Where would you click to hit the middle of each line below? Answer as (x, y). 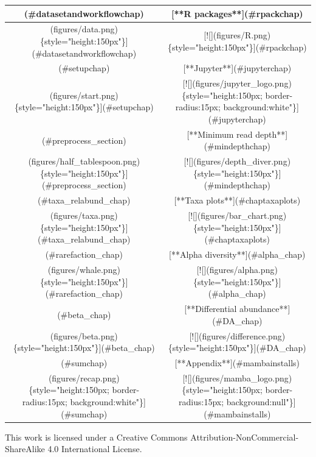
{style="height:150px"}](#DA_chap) (237, 348)
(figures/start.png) (84, 95)
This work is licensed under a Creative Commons (96, 437)
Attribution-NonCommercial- (245, 437)
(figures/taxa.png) (84, 215)
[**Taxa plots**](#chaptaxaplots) (237, 200)
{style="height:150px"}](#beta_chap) (84, 348)
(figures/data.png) (84, 29)
